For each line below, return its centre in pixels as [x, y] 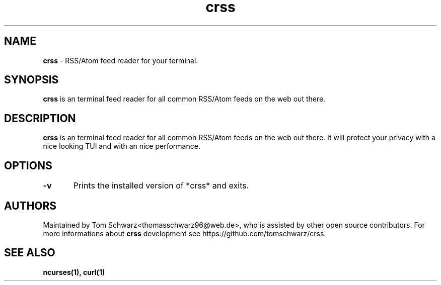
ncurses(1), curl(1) [74, 272]
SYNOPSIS [31, 80]
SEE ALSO [30, 253]
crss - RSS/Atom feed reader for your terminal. [121, 60]
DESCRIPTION [40, 118]
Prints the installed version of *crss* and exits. [161, 186]
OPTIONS [28, 165]
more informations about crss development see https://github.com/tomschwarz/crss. [185, 233]
